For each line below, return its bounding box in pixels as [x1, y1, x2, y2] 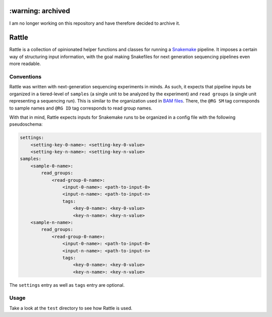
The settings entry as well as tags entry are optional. [9, 282, 125, 288]
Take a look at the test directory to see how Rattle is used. [9, 305, 133, 311]
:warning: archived [9, 7, 71, 15]
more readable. [9, 61, 41, 67]
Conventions [9, 73, 42, 80]
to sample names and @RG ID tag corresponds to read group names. [9, 105, 153, 111]
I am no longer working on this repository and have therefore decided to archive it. [9, 20, 180, 26]
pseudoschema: [9, 121, 43, 127]
